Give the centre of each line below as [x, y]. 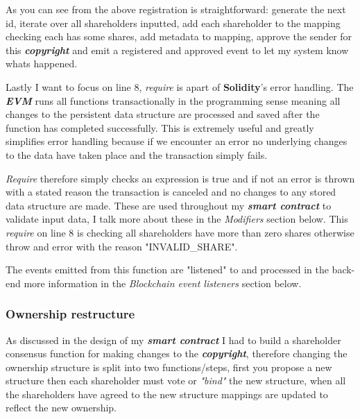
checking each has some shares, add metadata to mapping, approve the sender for [179, 36]
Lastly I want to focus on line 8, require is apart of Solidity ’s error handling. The [180, 86]
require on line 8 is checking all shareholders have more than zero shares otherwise [180, 232]
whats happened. [42, 63]
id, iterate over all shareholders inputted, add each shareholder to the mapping [173, 23]
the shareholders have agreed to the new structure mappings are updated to [167, 394]
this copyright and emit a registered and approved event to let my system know [177, 50]
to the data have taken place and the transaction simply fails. [137, 154]
